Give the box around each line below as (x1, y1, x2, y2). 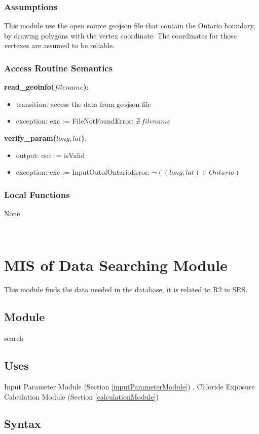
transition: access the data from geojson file (16, 98, 151, 109)
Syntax (4, 416, 41, 431)
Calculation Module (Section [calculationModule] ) (4, 391, 159, 402)
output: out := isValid (16, 149, 85, 160)
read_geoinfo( (4, 82, 55, 92)
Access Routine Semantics (4, 61, 113, 74)
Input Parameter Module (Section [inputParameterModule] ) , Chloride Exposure (4, 381, 255, 391)
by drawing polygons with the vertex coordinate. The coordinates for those (4, 30, 237, 41)
